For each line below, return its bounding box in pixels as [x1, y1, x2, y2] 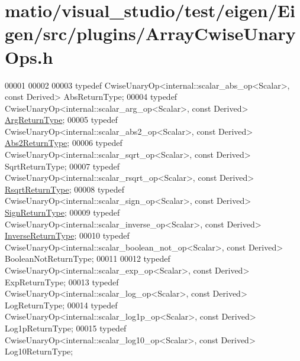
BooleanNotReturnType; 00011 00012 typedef [5, 252, 170, 265]
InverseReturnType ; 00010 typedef [5, 229, 130, 242]
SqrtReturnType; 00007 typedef [5, 160, 120, 172]
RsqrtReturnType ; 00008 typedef [5, 183, 125, 195]
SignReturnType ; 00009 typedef [5, 206, 120, 219]
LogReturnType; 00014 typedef [5, 298, 118, 311]
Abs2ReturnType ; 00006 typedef [5, 136, 122, 149]
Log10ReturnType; [5, 345, 73, 357]
